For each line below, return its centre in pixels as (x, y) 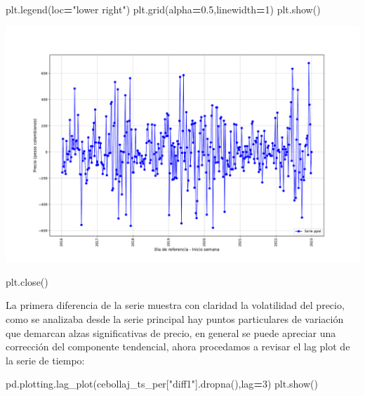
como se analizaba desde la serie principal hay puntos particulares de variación (175, 319)
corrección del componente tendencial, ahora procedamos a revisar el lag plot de (178, 346)
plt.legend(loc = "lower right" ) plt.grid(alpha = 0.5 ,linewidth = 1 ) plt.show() (163, 9)
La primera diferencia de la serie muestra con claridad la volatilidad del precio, (175, 305)
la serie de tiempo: (45, 360)
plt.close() (27, 281)
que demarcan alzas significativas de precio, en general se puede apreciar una (171, 332)
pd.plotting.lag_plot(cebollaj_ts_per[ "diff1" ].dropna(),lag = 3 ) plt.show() (162, 384)
